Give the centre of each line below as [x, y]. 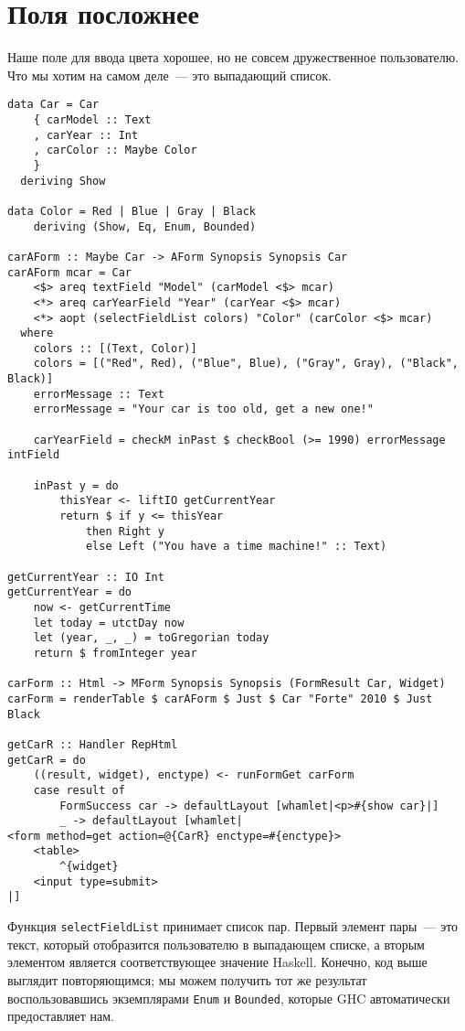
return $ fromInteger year [115, 653]
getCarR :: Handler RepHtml [93, 744]
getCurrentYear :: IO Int [86, 577]
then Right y [125, 531]
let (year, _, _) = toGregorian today [151, 638]
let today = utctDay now [109, 623]
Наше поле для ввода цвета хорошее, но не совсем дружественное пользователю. [233, 57]
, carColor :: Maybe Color [115, 150]
